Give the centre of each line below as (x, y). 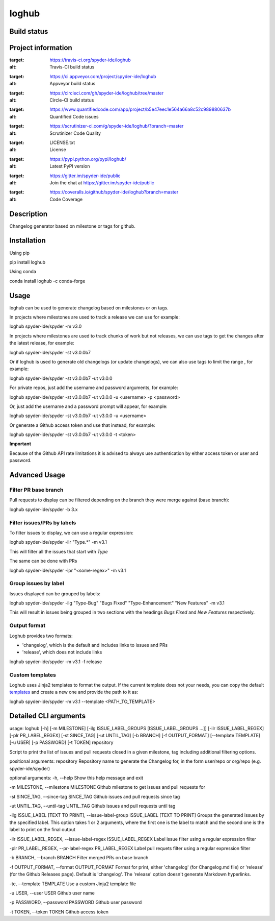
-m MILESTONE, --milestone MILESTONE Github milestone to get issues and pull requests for (107, 787)
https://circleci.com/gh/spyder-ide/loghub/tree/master (107, 93)
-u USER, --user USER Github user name (52, 893)
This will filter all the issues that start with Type (59, 551)
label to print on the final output (43, 830)
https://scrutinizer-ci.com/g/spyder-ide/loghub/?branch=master (117, 126)
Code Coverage (66, 199)
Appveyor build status (73, 84)
